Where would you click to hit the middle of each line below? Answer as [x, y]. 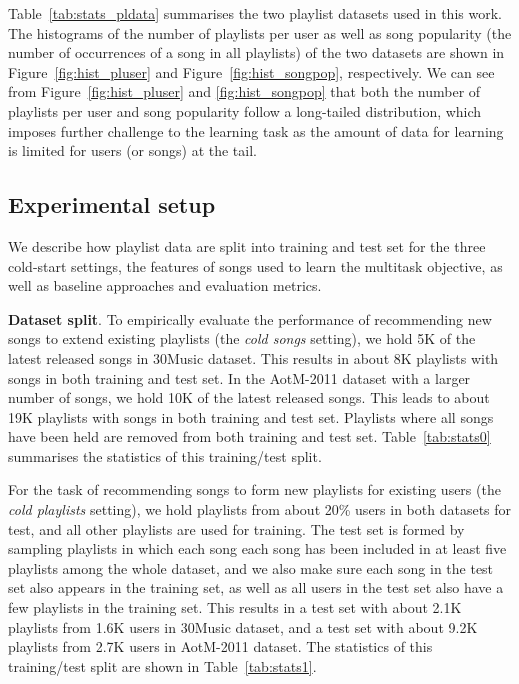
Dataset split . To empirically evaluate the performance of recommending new [250, 318]
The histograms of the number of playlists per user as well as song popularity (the [260, 32]
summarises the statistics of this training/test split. [165, 455]
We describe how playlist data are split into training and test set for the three [247, 245]
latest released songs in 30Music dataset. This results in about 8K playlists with [253, 357]
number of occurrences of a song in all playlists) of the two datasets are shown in [256, 52]
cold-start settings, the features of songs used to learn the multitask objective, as [255, 265]
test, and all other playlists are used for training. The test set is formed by [236, 528]
